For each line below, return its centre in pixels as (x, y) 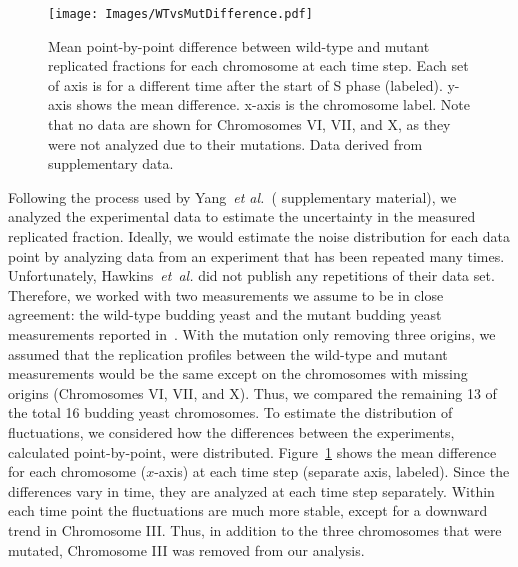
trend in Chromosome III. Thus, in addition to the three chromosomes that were (255, 529)
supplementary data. (111, 163)
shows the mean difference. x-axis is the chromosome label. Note (273, 104)
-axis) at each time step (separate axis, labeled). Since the (332, 471)
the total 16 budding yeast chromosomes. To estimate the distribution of (230, 412)
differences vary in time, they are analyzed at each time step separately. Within (251, 490)
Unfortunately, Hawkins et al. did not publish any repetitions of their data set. (251, 275)
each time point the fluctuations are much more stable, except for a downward (248, 510)
